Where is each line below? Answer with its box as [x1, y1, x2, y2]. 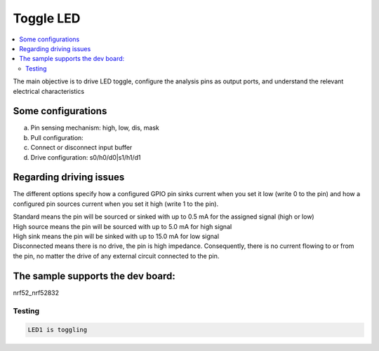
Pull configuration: [30, 133, 84, 142]
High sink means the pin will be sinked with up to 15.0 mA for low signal [13, 232, 220, 241]
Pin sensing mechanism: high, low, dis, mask [30, 123, 159, 132]
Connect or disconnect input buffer [30, 144, 133, 152]
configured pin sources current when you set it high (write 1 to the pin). [13, 200, 219, 208]
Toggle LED [13, 11, 81, 26]
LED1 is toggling [27, 326, 88, 334]
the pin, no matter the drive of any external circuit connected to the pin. [13, 252, 220, 260]
